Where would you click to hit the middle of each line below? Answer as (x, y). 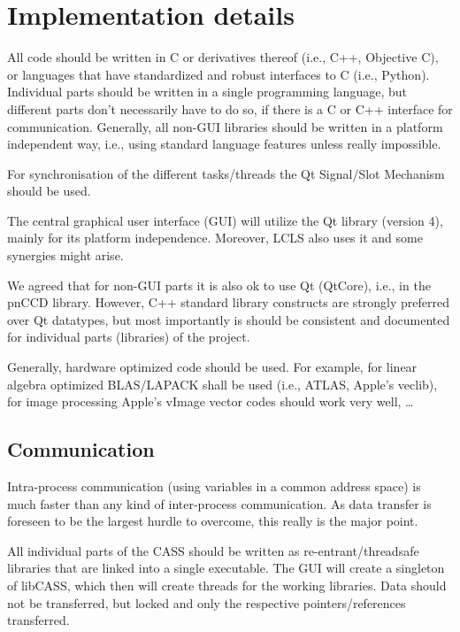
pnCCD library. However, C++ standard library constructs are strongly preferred (228, 302)
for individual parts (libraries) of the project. (129, 337)
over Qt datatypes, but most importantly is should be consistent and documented (229, 319)
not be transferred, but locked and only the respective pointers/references (207, 602)
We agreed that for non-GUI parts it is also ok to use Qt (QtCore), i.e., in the (219, 285)
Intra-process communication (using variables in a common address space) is (214, 486)
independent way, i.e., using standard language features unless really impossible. (224, 144)
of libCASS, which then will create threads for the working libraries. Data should (227, 585)
